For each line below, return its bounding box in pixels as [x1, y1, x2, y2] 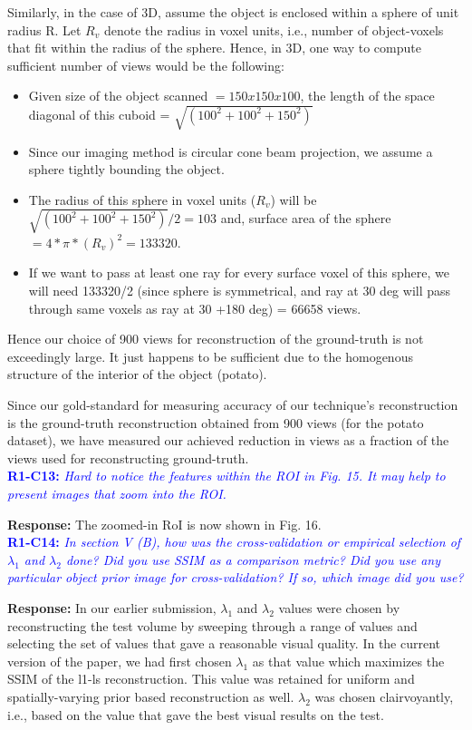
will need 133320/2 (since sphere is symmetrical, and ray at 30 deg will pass [28, 281, 451, 300]
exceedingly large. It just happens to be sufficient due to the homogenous [7, 346, 413, 365]
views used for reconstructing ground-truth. [7, 448, 249, 467]
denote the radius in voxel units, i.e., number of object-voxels [103, 20, 444, 39]
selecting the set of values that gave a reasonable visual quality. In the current [7, 634, 441, 653]
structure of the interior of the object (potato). [7, 365, 267, 384]
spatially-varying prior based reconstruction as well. [7, 686, 294, 706]
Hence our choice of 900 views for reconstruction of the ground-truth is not [7, 329, 424, 348]
